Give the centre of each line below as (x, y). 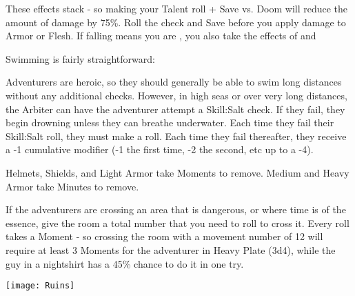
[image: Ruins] (40, 286)
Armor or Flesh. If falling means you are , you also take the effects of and (161, 36)
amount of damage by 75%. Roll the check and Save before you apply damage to (176, 22)
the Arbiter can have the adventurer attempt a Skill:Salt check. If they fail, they (175, 109)
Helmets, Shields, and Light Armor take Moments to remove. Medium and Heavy (177, 172)
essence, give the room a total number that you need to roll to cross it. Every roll (177, 223)
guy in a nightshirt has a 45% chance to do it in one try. (125, 263)
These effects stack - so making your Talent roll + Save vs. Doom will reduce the (177, 8)
